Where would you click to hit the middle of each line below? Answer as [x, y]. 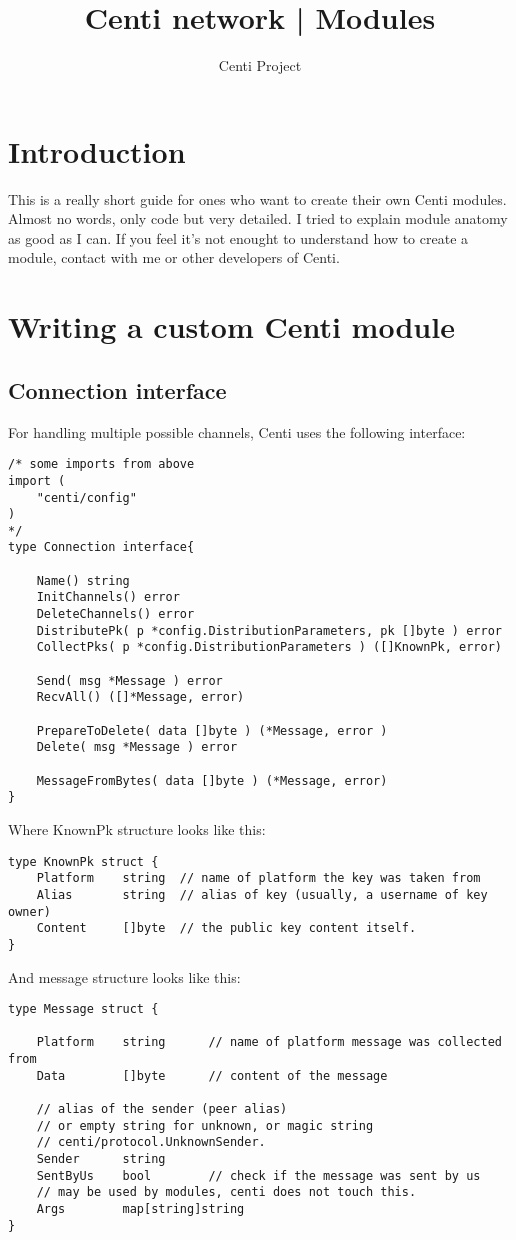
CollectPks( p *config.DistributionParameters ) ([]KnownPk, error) [269, 647]
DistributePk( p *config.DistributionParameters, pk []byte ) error [269, 630]
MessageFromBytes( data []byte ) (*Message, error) [212, 780]
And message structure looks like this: [124, 976]
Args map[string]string [140, 1208]
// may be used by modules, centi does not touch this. [226, 1192]
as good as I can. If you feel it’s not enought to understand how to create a [238, 237]
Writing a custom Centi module [231, 326]
